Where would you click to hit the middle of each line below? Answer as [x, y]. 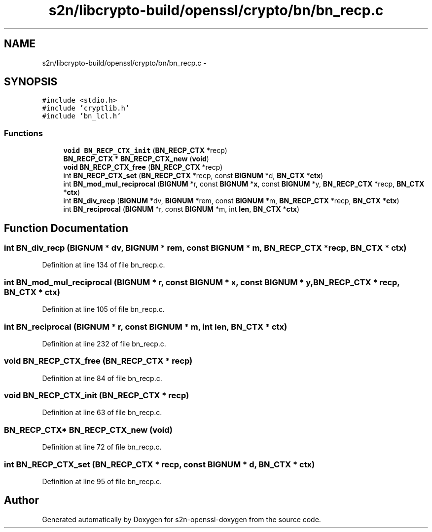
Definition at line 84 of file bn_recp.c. [102, 378]
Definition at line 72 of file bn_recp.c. [102, 447]
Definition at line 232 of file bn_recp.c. [104, 343]
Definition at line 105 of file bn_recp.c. [103, 309]
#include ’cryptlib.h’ [86, 108]
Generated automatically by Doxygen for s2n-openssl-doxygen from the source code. [181, 519]
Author [21, 500]
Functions [23, 133]
